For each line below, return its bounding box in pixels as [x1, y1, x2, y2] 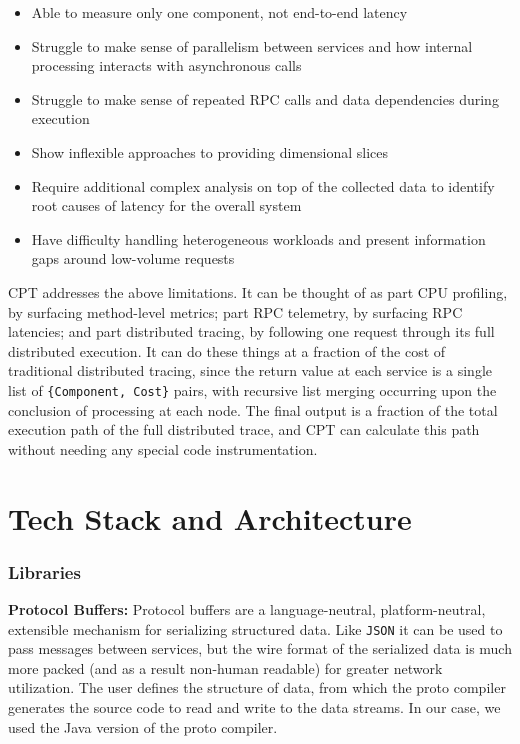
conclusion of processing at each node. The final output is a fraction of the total [8, 399, 498, 420]
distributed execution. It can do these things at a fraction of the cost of [8, 340, 446, 361]
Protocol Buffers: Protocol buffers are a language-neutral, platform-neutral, [8, 598, 486, 619]
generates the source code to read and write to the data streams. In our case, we [8, 696, 501, 717]
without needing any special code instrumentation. [8, 438, 318, 459]
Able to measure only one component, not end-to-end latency [31, 2, 408, 22]
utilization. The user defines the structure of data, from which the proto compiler [8, 677, 506, 698]
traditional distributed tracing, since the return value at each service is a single [8, 360, 493, 381]
